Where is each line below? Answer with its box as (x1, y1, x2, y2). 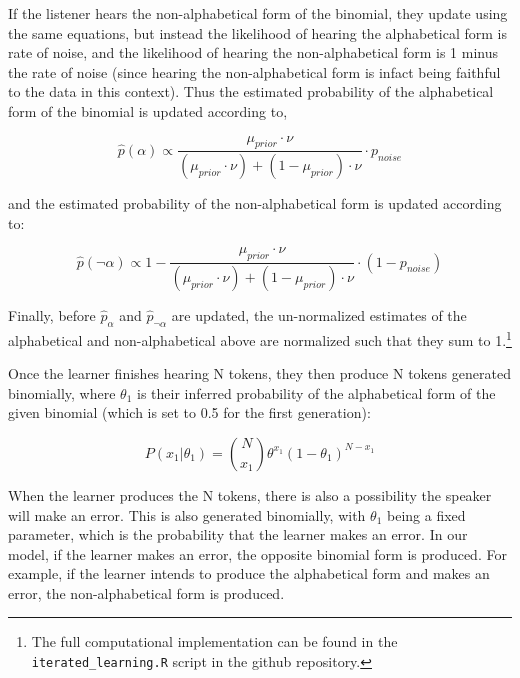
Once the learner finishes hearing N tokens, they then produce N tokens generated (8, 363, 511, 384)
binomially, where (8, 382, 116, 403)
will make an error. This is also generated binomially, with (8, 504, 366, 525)
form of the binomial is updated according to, (8, 100, 288, 121)
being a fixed (386, 504, 466, 525)
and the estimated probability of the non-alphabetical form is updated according (8, 193, 502, 214)
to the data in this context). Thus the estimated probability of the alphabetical (8, 81, 494, 102)
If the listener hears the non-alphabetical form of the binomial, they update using (8, 3, 508, 23)
